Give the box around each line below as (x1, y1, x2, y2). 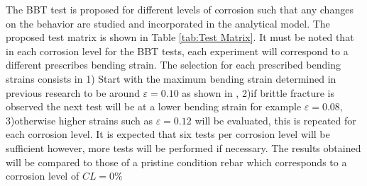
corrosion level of (6, 168, 80, 183)
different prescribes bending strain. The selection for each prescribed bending (6, 57, 341, 72)
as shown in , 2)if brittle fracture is (182, 85, 334, 100)
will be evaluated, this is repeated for (195, 112, 356, 127)
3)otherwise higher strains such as (6, 112, 153, 127)
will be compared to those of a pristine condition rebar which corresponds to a (6, 154, 347, 169)
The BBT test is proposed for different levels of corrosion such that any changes (6, 2, 354, 16)
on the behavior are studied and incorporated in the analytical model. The (6, 16, 330, 30)
